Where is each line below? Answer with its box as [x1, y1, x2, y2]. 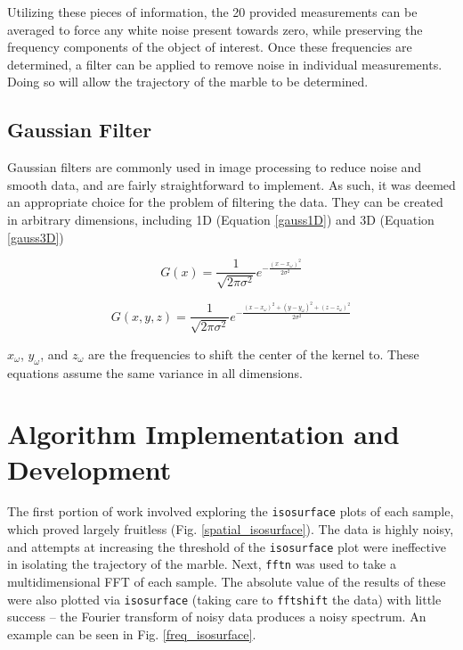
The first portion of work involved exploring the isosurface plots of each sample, [7, 502, 454, 521]
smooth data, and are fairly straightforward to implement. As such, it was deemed [7, 175, 456, 193]
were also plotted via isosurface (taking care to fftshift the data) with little [7, 589, 442, 608]
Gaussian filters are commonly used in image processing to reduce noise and [7, 158, 422, 177]
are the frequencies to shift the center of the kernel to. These [88, 344, 419, 363]
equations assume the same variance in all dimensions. [7, 363, 303, 382]
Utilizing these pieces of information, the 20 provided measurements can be [7, 3, 418, 21]
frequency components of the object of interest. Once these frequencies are [7, 37, 412, 56]
